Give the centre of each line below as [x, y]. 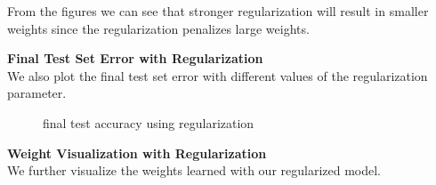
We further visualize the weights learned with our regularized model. [194, 170]
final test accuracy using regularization [149, 122]
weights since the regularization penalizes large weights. [158, 28]
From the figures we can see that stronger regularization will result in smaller [218, 11]
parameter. [37, 93]
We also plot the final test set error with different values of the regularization [218, 75]
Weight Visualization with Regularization [137, 153]
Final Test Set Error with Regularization [135, 58]
